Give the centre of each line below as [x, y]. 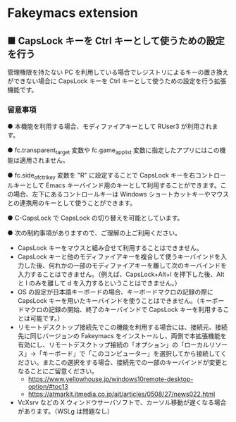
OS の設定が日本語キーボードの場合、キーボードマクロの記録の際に [115, 292]
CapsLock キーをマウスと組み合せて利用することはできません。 [110, 247]
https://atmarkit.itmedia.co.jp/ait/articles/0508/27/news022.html [122, 394]
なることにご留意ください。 [58, 371]
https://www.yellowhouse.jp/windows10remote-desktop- [111, 379]
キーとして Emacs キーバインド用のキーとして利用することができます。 [117, 185]
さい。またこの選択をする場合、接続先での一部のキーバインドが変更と [125, 362]
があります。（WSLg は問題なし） [66, 411]
